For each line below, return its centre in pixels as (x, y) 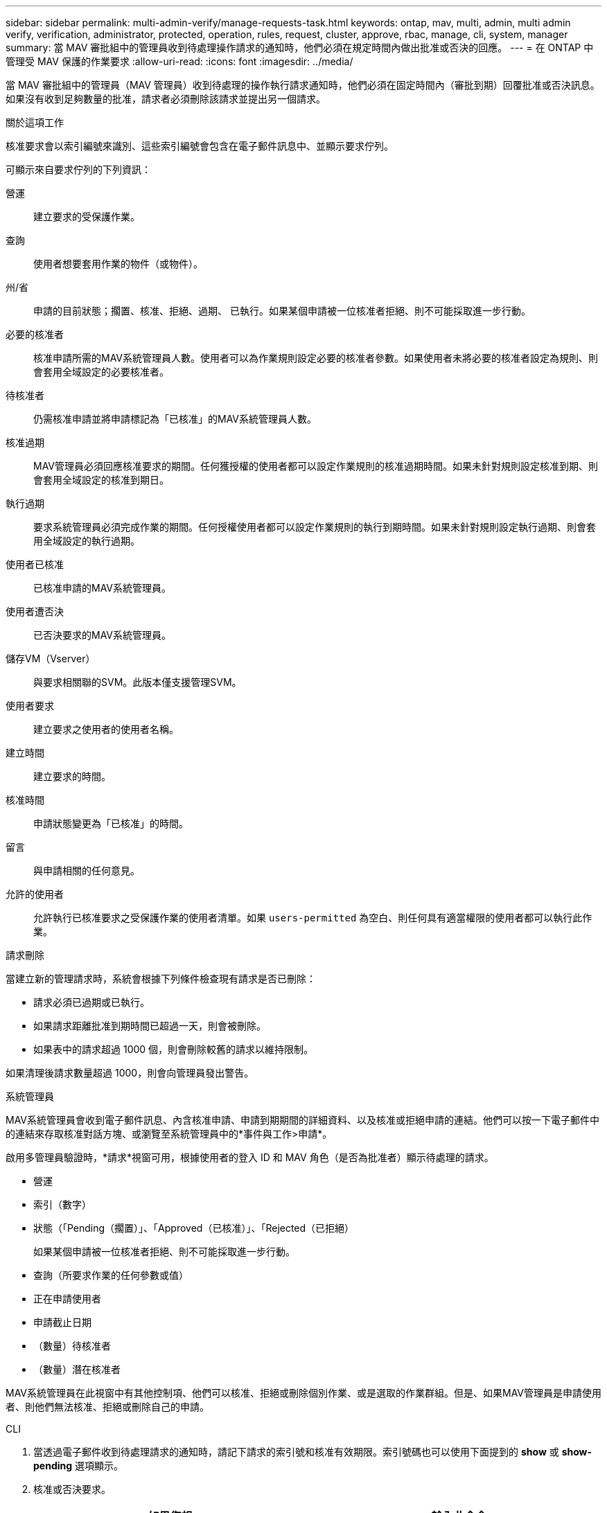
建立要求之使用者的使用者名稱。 (106, 729)
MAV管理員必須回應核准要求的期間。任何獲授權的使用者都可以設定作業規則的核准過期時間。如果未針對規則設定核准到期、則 (316, 466)
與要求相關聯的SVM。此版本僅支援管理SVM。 (138, 682)
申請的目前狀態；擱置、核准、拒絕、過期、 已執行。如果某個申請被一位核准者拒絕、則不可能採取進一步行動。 (282, 311)
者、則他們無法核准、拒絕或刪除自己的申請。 (107, 1407)
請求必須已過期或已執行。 (91, 1002)
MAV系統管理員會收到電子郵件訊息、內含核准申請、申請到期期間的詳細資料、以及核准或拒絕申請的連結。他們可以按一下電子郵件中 (303, 1120)
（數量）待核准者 (72, 1346)
